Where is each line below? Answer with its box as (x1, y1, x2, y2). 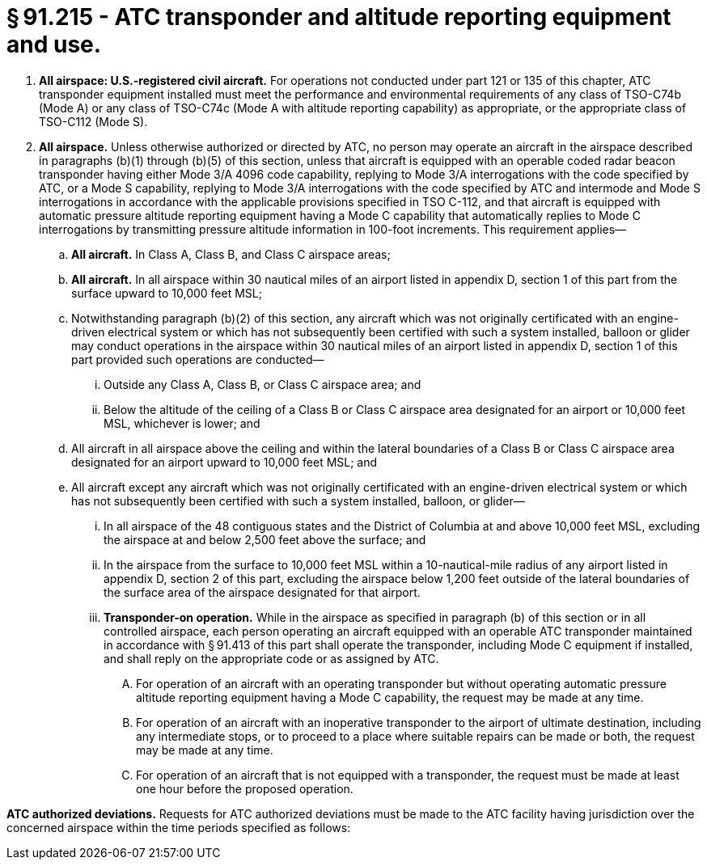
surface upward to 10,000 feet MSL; (71, 285, 262, 300)
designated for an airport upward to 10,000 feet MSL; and (71, 454, 378, 469)
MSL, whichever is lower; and (104, 416, 260, 430)
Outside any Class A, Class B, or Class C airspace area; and (104, 377, 421, 391)
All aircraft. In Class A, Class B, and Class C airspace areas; (71, 247, 391, 261)
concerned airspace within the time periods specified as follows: (6, 820, 351, 834)
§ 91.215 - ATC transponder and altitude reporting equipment (6, 3, 671, 31)
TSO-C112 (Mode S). (39, 114, 148, 129)
